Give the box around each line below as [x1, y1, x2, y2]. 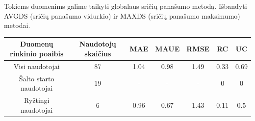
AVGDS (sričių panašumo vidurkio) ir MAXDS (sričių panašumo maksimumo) [4, 10, 240, 21]
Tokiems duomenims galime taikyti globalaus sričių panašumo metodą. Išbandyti [4, 1, 247, 11]
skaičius [84, 48, 111, 58]
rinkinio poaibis [10, 48, 64, 58]
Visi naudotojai [13, 61, 60, 71]
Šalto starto [19, 73, 54, 83]
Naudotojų [79, 39, 116, 49]
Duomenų [20, 39, 53, 49]
